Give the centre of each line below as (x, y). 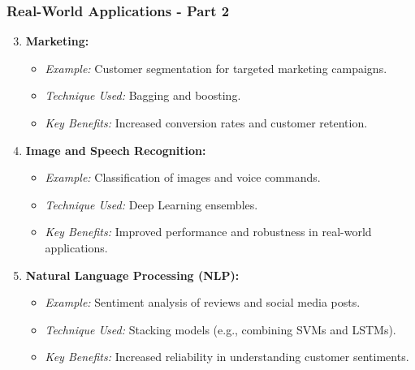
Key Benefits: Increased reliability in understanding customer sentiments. (227, 357)
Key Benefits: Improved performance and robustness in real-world (208, 232)
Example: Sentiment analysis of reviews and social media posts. (203, 302)
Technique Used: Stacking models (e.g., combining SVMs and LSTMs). (220, 329)
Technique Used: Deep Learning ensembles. (151, 204)
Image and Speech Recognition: (116, 150)
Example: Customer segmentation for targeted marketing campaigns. (216, 68)
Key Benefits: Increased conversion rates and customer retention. (206, 123)
